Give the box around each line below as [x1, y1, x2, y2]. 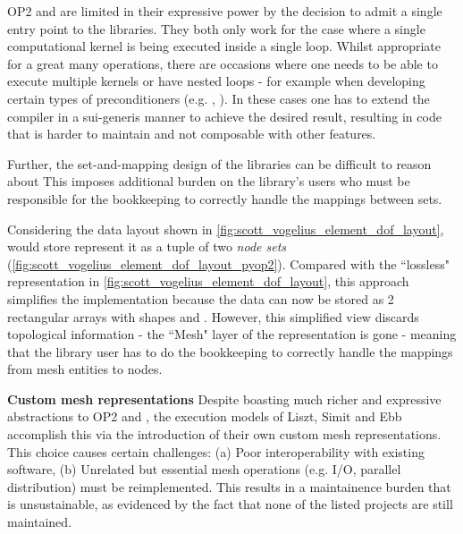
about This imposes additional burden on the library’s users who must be [7, 172, 410, 191]
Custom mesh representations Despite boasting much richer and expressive [7, 389, 442, 408]
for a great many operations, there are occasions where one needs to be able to [7, 54, 438, 72]
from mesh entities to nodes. [7, 360, 163, 378]
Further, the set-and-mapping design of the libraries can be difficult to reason [7, 154, 432, 173]
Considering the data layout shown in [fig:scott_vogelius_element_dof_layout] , [7, 219, 444, 238]
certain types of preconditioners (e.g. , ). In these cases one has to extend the [7, 89, 430, 107]
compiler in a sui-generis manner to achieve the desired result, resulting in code [7, 106, 442, 125]
